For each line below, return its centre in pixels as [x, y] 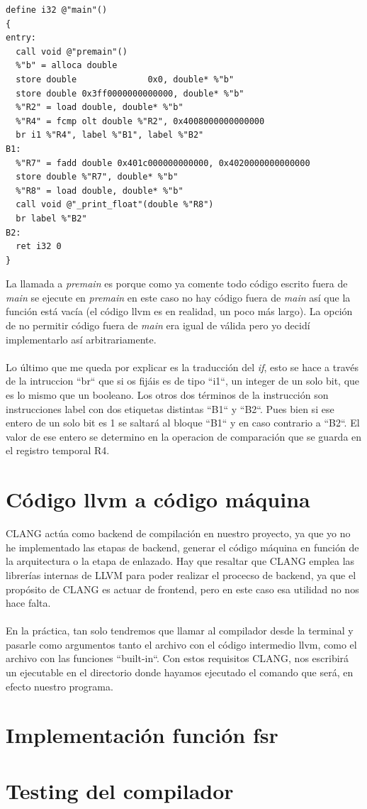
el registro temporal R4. [58, 450]
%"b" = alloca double [67, 66]
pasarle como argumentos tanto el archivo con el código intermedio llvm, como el [181, 644]
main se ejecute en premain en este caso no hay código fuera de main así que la [178, 297]
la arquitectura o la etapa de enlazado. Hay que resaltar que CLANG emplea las [180, 561]
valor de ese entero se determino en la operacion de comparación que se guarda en [184, 436]
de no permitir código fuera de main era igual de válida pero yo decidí [158, 325]
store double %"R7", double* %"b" [97, 177]
